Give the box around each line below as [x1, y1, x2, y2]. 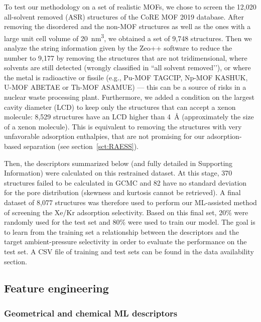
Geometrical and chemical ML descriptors [4, 306, 178, 319]
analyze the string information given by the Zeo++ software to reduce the [4, 43, 232, 53]
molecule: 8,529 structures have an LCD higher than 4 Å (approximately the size [4, 111, 254, 122]
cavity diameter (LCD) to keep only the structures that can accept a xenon [4, 101, 236, 112]
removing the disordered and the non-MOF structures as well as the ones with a [4, 21, 251, 32]
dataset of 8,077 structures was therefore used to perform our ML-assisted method [4, 197, 257, 207]
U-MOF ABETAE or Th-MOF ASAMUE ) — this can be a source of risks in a [4, 82, 246, 92]
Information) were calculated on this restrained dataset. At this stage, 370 [4, 168, 232, 178]
